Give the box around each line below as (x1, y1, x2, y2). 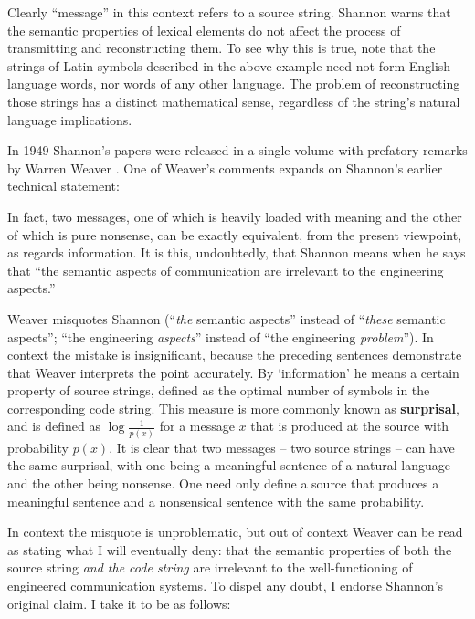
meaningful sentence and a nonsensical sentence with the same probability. (7, 491, 425, 510)
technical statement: (7, 176, 120, 195)
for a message (159, 416, 235, 435)
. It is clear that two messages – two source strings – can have (109, 437, 455, 456)
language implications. (7, 110, 132, 129)
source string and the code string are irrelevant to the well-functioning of (7, 558, 413, 577)
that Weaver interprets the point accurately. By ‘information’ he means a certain (7, 362, 459, 382)
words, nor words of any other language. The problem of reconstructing (60, 74, 460, 93)
